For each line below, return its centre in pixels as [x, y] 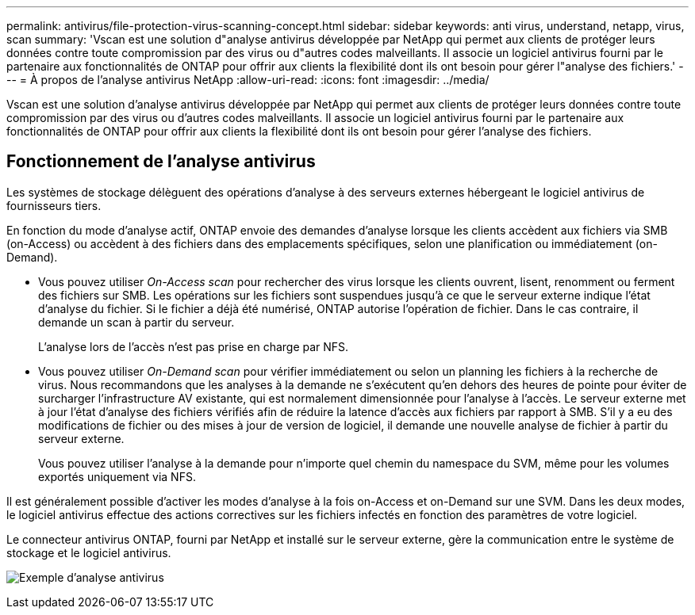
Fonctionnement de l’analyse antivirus [161, 162]
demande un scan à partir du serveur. [136, 322]
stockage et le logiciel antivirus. [89, 552]
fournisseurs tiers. [54, 205]
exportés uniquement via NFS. [117, 476]
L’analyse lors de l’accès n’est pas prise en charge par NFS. [194, 346]
